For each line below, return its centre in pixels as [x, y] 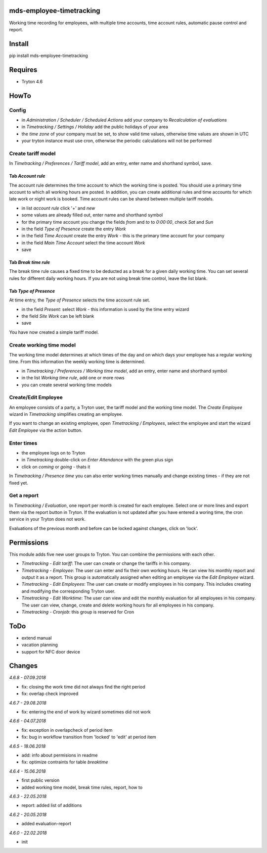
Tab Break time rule [30, 262]
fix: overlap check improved [50, 694]
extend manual [37, 638]
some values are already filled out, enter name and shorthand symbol [92, 215]
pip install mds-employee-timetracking [49, 55]
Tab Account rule [27, 176]
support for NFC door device [51, 652]
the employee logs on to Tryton [53, 452]
